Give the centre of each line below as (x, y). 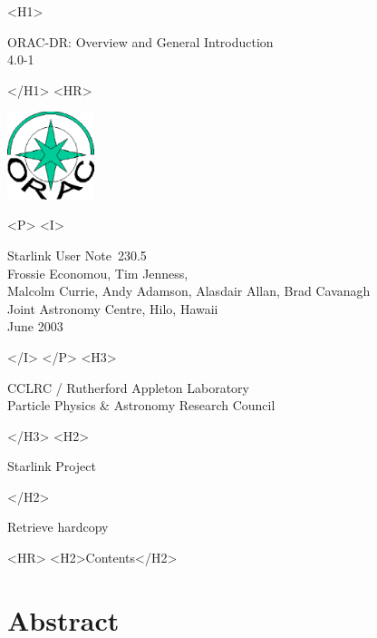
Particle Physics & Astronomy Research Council (141, 405)
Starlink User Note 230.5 (77, 255)
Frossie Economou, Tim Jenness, (98, 273)
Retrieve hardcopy (58, 527)
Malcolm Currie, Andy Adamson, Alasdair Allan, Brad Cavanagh (189, 291)
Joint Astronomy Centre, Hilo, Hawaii (113, 308)
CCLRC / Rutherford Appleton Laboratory (128, 387)
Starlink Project (52, 466)
